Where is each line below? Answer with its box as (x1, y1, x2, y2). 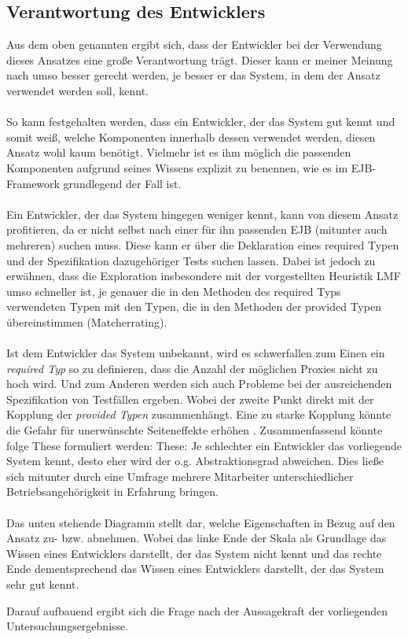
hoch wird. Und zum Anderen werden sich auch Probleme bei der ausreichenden (6, 375, 392, 392)
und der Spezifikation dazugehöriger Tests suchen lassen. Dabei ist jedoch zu (6, 252, 376, 268)
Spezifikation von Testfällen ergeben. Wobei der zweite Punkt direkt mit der (6, 390, 374, 407)
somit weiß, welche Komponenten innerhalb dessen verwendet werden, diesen (6, 128, 376, 145)
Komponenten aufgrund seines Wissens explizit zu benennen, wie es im (6, 159, 348, 175)
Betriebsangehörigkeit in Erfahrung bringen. (6, 483, 219, 500)
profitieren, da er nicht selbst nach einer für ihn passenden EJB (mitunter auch (6, 221, 388, 238)
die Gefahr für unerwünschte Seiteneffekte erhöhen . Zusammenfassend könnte (6, 422, 383, 438)
